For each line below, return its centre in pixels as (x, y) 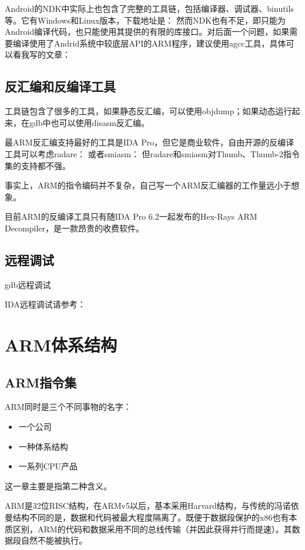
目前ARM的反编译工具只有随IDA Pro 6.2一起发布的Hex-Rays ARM (131, 216)
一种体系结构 (43, 446)
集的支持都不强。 (38, 165)
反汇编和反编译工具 (60, 86)
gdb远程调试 (28, 284)
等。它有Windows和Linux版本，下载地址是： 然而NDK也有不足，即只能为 (145, 20)
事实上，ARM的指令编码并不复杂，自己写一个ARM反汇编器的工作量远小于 (148, 185)
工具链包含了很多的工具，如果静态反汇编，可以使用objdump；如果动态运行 (148, 111)
